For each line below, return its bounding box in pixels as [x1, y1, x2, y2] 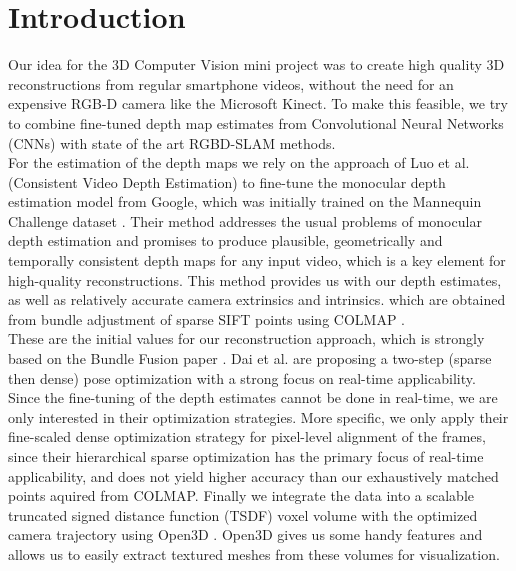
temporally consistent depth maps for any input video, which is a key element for [8, 250, 506, 271]
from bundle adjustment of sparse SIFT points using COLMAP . [8, 308, 405, 329]
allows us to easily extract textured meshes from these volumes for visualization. [8, 543, 500, 564]
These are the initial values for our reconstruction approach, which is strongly [8, 328, 485, 349]
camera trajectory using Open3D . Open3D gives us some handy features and [8, 524, 483, 545]
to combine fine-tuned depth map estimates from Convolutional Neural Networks [8, 112, 504, 133]
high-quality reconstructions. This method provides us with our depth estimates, [8, 269, 502, 290]
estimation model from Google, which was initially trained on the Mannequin [8, 191, 482, 212]
